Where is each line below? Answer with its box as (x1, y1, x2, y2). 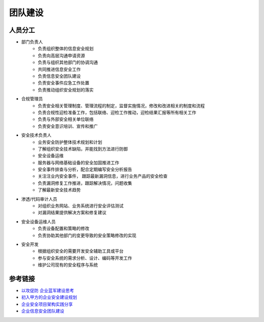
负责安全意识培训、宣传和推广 (38, 123, 98, 129)
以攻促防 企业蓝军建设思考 (21, 288, 74, 294)
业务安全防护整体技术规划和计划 (38, 139, 102, 145)
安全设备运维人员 (21, 218, 56, 225)
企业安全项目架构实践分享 (21, 301, 73, 307)
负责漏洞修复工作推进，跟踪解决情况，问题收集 (38, 180, 132, 186)
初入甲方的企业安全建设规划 (21, 294, 77, 300)
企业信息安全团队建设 (21, 308, 65, 314)
